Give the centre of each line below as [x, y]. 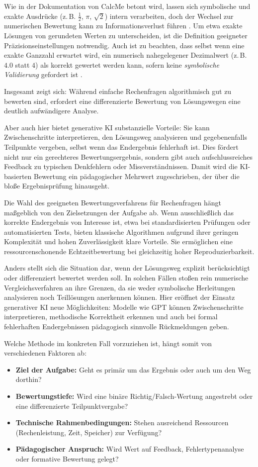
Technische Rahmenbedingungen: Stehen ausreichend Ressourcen [122, 422]
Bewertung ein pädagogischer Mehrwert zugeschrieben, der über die [137, 176]
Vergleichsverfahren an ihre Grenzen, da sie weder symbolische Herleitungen [120, 287]
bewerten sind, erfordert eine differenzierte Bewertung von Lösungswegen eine [122, 101]
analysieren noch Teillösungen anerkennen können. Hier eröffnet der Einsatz [120, 297]
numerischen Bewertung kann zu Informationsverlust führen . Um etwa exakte [123, 26]
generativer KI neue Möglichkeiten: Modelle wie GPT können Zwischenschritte [124, 307]
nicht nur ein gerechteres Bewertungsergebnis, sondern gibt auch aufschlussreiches [128, 156]
